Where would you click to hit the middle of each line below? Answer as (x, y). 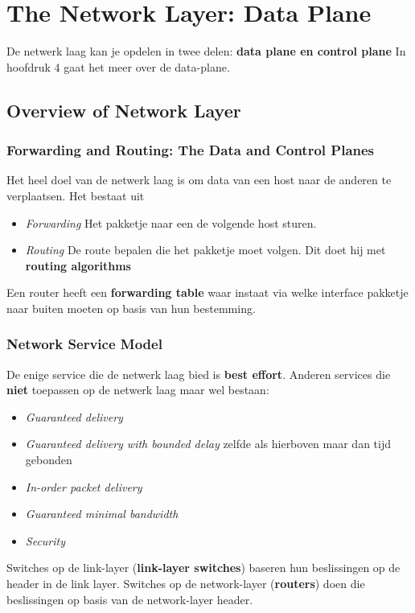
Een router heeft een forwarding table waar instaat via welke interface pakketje (207, 292)
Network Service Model (84, 344)
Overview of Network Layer (124, 110)
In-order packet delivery (84, 486)
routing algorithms (78, 265)
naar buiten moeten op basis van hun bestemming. (131, 308)
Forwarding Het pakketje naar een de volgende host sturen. (171, 222)
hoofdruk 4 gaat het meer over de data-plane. (118, 66)
